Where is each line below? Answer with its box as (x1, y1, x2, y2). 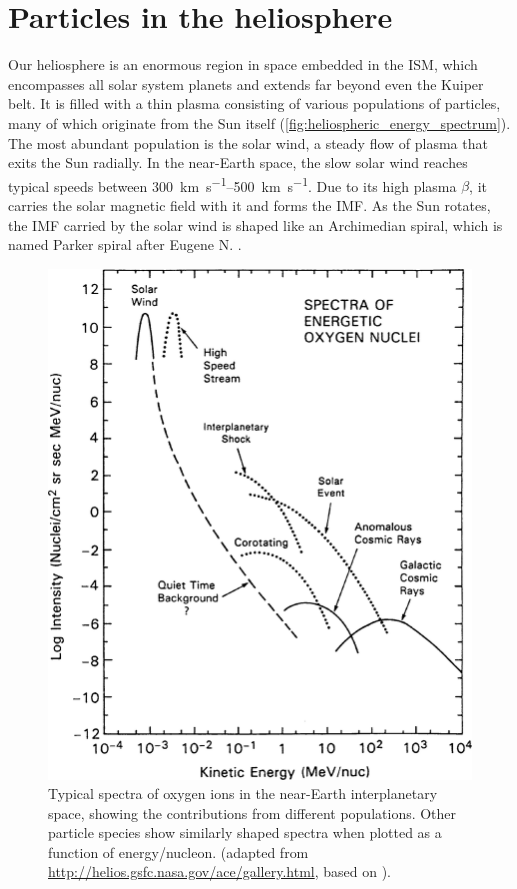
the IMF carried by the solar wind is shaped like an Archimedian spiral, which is (8, 214, 503, 235)
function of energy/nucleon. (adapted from (48, 841, 309, 862)
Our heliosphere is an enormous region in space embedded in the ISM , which (8, 54, 478, 75)
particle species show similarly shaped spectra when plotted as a (48, 822, 442, 843)
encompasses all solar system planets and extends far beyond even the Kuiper (8, 73, 484, 94)
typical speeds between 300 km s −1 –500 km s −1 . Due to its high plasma (8, 172, 457, 196)
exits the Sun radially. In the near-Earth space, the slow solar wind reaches (8, 152, 468, 173)
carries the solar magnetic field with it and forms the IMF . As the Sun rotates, (8, 194, 491, 215)
